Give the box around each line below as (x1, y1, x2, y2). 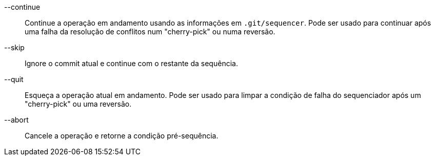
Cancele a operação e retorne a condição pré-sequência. (25, 131, 219, 140)
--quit (4, 75, 24, 84)
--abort (4, 115, 29, 124)
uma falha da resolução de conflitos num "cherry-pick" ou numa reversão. (25, 27, 275, 36)
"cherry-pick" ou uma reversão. (25, 99, 132, 108)
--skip (4, 43, 25, 52)
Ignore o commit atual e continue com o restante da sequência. (25, 59, 238, 68)
